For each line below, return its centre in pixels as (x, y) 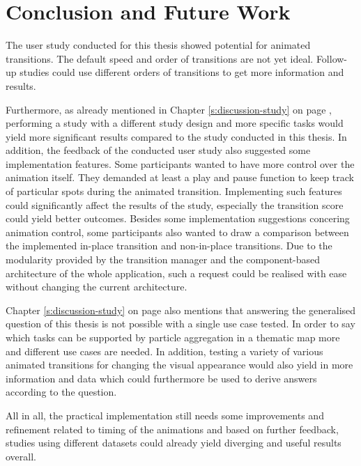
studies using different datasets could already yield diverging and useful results (174, 443)
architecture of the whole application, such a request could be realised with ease (176, 273)
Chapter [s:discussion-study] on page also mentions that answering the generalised (181, 310)
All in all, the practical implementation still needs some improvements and (165, 415)
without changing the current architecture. (97, 287)
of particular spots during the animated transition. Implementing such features (174, 191)
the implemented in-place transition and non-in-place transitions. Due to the (169, 246)
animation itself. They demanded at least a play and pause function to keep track (180, 177)
